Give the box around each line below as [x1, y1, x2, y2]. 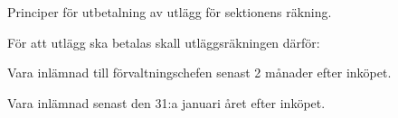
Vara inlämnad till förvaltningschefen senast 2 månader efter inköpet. [7, 63, 392, 82]
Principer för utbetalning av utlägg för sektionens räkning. [7, 3, 332, 22]
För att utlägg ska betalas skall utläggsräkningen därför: [7, 32, 320, 51]
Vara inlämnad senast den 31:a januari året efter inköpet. [7, 93, 326, 112]
